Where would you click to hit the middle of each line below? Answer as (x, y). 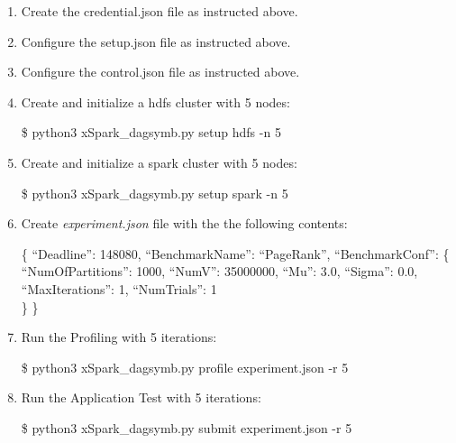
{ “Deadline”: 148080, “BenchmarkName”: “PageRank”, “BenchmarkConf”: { (235, 253)
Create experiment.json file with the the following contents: (184, 223)
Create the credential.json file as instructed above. (160, 11)
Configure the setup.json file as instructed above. (156, 41)
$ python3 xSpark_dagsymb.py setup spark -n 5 (155, 193)
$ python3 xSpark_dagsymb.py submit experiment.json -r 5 (187, 427)
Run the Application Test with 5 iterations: (141, 397)
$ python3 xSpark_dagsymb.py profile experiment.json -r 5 (185, 367)
